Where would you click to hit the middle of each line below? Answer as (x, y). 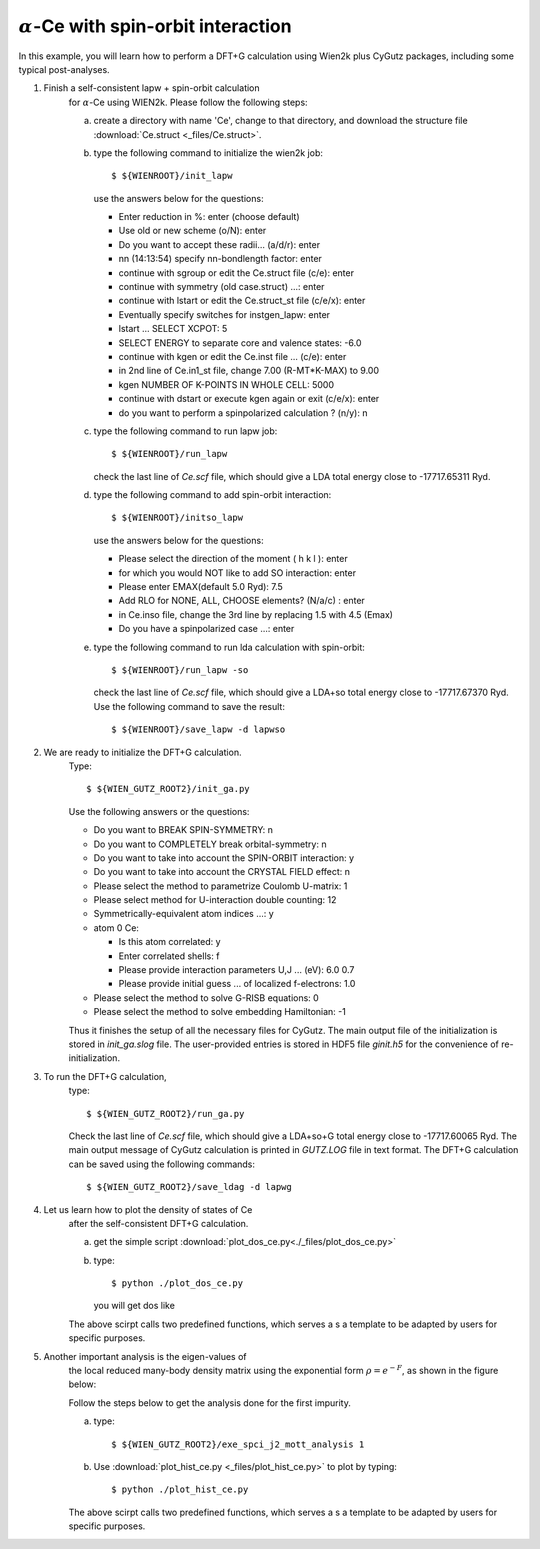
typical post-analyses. (64, 69)
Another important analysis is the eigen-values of (145, 1356)
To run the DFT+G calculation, (105, 1076)
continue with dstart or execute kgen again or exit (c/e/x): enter (249, 399)
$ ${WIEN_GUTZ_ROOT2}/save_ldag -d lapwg (189, 1187)
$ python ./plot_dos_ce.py (177, 1283)
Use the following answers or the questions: (159, 811)
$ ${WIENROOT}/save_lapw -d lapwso (198, 729)
